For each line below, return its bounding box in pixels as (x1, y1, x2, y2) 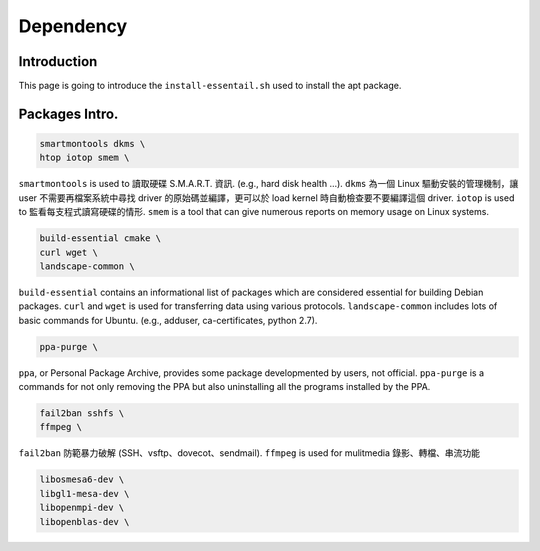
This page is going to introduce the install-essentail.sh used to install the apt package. (18, 80, 402, 92)
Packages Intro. (18, 105, 119, 122)
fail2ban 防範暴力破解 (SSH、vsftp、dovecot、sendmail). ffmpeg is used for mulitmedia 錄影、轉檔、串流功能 (18, 447, 480, 459)
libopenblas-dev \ (39, 516, 130, 527)
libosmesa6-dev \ (39, 474, 125, 485)
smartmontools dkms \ (39, 138, 146, 150)
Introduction (18, 53, 98, 70)
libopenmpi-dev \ (39, 502, 125, 514)
